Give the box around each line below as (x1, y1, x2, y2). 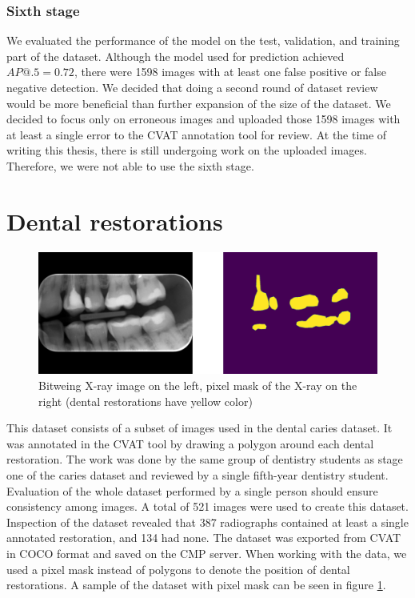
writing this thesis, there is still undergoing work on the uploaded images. (6, 142, 367, 159)
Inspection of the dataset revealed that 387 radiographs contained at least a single (6, 513, 409, 530)
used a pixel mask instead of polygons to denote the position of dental (6, 560, 350, 577)
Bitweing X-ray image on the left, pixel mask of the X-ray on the (38, 377, 357, 394)
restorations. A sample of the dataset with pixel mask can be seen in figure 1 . (6, 576, 386, 593)
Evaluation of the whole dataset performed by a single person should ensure (6, 482, 378, 499)
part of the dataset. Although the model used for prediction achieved (6, 47, 345, 64)
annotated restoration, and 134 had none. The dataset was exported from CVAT (6, 529, 401, 546)
